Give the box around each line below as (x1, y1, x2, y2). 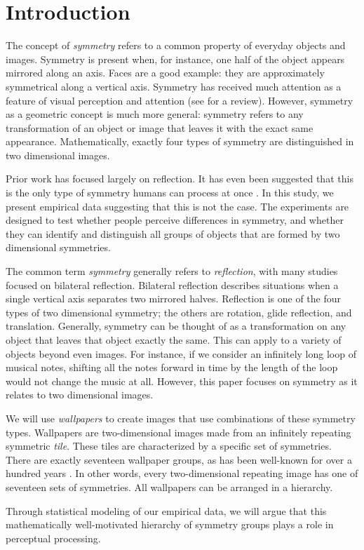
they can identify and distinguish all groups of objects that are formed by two (6, 226, 340, 241)
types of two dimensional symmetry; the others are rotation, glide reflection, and (6, 304, 352, 319)
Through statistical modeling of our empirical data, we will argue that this (6, 503, 327, 518)
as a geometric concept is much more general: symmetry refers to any (6, 107, 304, 121)
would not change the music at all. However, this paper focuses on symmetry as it (6, 373, 358, 388)
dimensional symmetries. (6, 240, 111, 255)
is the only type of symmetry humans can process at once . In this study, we (6, 185, 334, 200)
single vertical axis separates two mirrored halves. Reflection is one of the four (6, 291, 342, 306)
